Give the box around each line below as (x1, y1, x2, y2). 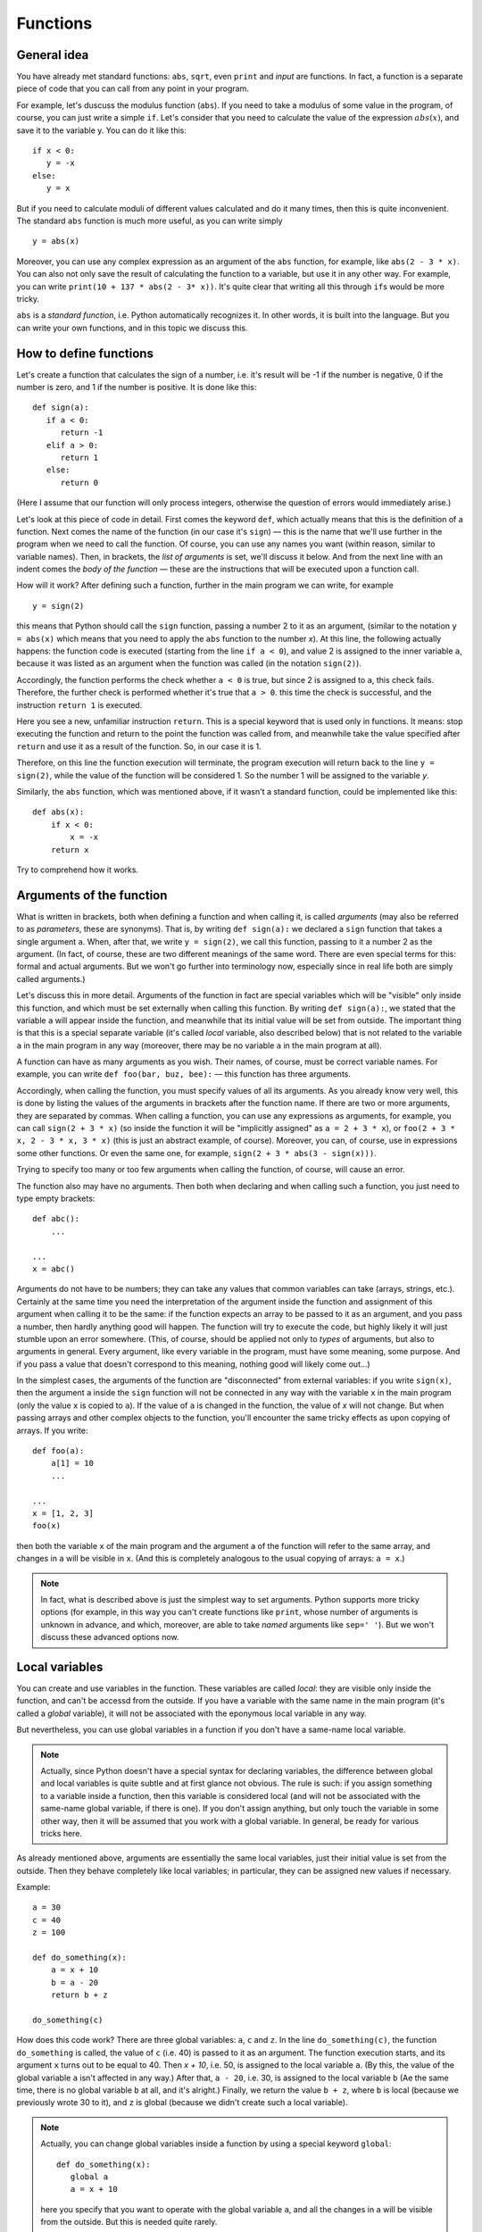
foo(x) (32, 1520, 62, 1531)
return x (50, 845, 89, 854)
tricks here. (40, 1828, 83, 1838)
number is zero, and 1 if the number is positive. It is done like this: (16, 382, 257, 392)
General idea (16, 47, 89, 62)
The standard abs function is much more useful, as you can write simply (16, 215, 283, 226)
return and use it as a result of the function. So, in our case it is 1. (16, 741, 262, 752)
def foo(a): (32, 1446, 85, 1456)
